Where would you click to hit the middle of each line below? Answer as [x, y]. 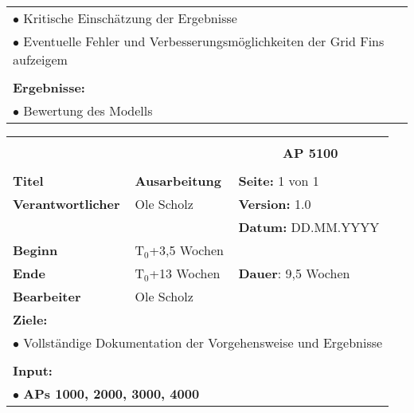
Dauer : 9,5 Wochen [294, 273]
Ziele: [30, 319]
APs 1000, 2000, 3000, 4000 [111, 393]
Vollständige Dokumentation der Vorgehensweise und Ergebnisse [203, 342]
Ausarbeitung [178, 181]
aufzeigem [40, 59]
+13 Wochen [185, 273]
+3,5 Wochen [186, 250]
